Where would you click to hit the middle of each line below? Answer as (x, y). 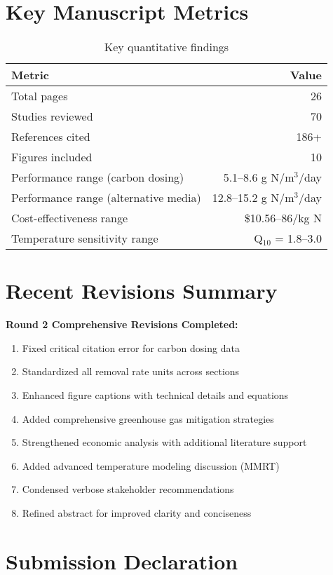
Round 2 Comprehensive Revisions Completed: (122, 324)
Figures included (52, 157)
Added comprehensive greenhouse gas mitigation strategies (148, 418)
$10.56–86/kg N (283, 218)
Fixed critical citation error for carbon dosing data (131, 347)
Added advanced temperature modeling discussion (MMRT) (151, 465)
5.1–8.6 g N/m (259, 177)
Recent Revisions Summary (142, 291)
